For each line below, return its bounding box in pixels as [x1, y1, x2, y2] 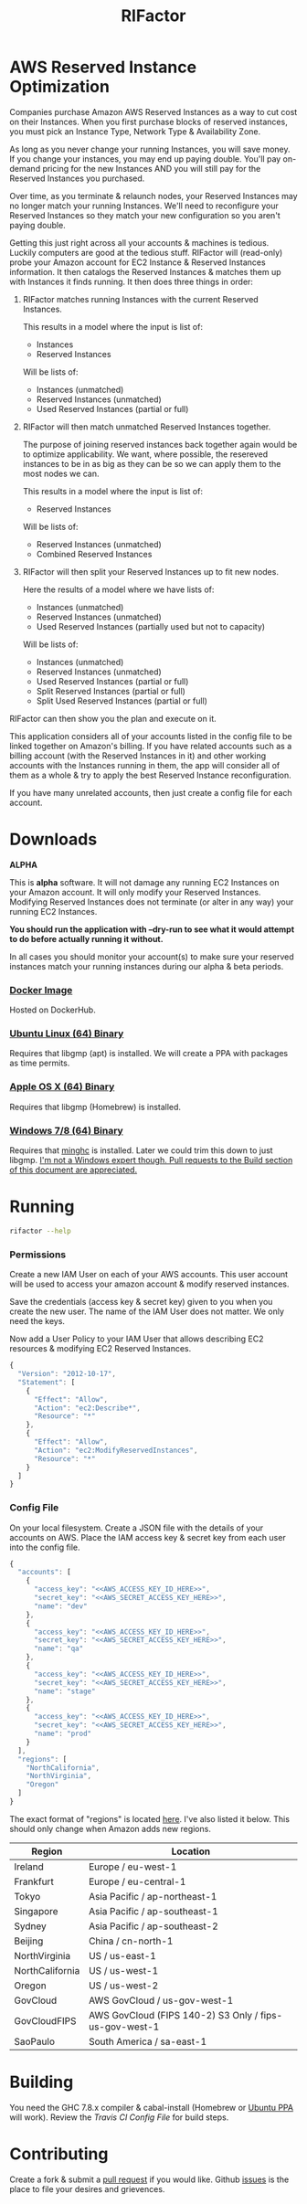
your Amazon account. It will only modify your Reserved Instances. [9, 886, 261, 897]
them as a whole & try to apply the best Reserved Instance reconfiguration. [9, 769, 291, 780]
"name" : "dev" [33, 1601, 89, 1611]
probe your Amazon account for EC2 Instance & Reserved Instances [9, 257, 267, 268]
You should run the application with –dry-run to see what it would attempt [9, 924, 295, 935]
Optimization [9, 77, 110, 97]
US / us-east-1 [88, 1949, 157, 1962]
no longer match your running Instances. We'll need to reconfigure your [9, 200, 279, 211]
